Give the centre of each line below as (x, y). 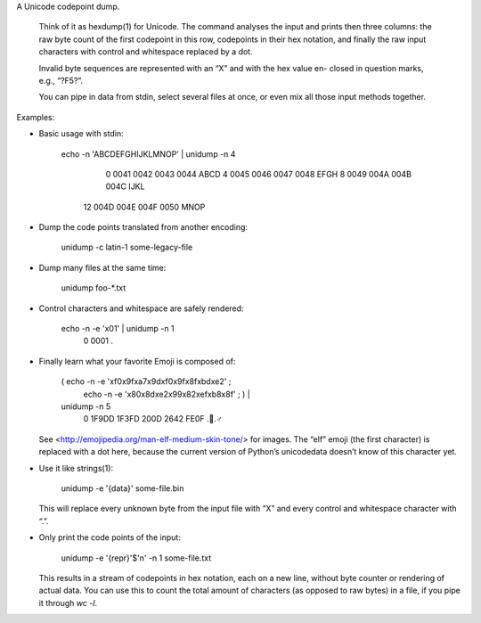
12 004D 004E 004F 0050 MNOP (144, 207)
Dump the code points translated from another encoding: (143, 227)
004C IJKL (125, 186)
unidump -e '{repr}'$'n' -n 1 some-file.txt (136, 558)
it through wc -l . (68, 603)
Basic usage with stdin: (81, 134)
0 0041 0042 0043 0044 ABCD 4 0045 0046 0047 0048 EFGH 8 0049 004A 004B (258, 174)
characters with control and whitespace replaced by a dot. (146, 52)
